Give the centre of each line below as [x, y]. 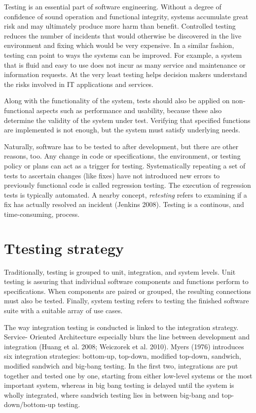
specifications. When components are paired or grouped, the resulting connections [128, 291]
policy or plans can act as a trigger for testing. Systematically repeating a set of [125, 165]
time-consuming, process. [42, 214]
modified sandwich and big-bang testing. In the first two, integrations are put [121, 365]
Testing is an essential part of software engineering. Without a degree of [113, 6]
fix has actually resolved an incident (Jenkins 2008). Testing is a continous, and [124, 204]
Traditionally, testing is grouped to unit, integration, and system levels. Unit [120, 271]
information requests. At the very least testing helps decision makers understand [126, 74]
